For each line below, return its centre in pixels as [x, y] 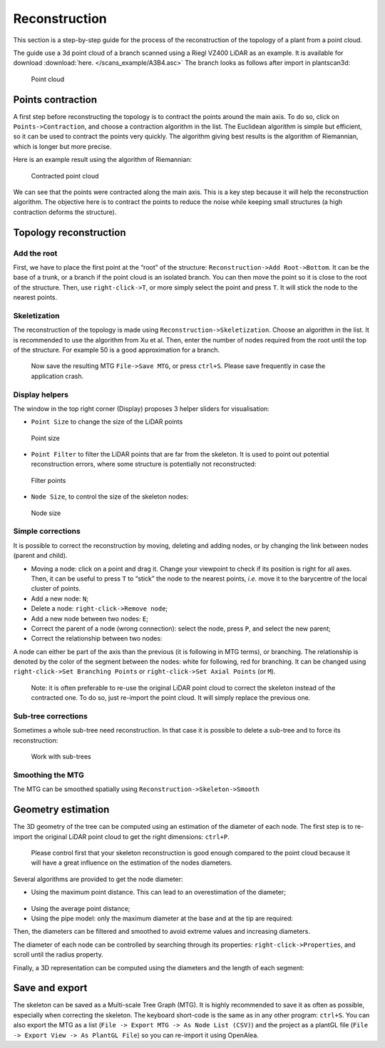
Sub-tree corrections [51, 716]
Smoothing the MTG [49, 775]
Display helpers [41, 395]
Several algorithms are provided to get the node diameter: [98, 879]
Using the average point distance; [81, 908]
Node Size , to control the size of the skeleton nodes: [110, 497]
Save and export [50, 988]
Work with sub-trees [61, 757]
